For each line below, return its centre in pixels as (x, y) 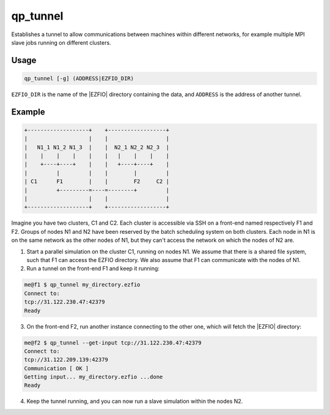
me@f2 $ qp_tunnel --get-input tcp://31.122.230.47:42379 (113, 342)
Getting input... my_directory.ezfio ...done (94, 377)
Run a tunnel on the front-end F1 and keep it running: (93, 269)
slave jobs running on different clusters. (61, 42)
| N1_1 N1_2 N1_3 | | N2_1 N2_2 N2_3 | (97, 147)
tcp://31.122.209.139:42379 (66, 360)
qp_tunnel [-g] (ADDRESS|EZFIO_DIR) (79, 78)
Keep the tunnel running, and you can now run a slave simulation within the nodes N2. (135, 402)
